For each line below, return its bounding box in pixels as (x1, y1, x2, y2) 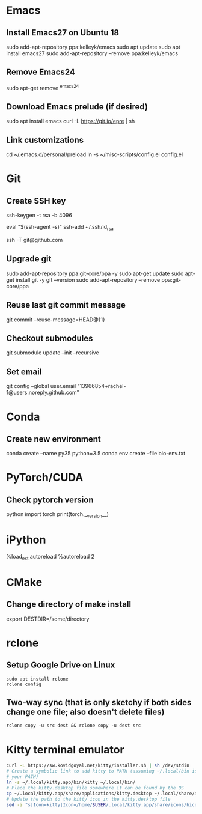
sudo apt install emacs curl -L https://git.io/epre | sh (6, 118, 135, 125)
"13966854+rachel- (77, 383, 126, 390)
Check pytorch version (6, 494, 94, 505)
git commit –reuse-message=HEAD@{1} (6, 316, 105, 323)
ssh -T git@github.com (6, 236, 63, 243)
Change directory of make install (6, 599, 131, 610)
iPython (6, 533, 46, 547)
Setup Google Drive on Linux (6, 660, 115, 670)
